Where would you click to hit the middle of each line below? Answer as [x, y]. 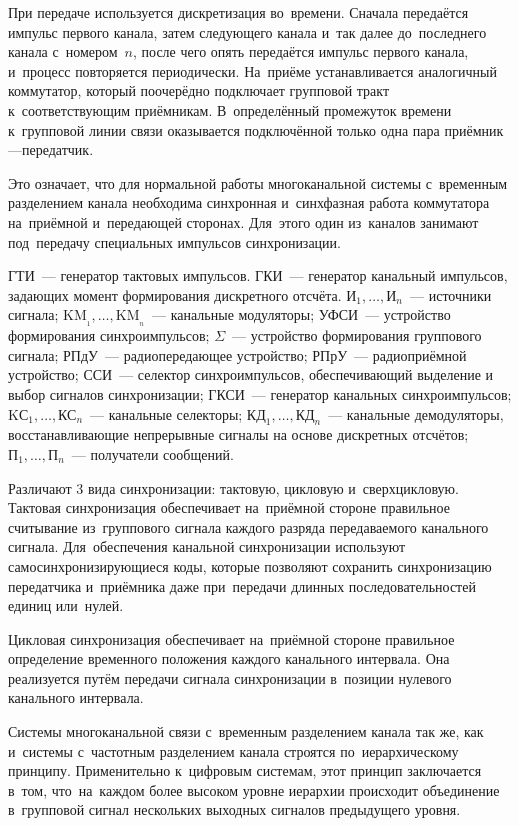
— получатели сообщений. [152, 453]
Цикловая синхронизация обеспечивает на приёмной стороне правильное [231, 638]
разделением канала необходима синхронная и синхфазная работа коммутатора [249, 202]
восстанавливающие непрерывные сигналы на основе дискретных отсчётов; [238, 434]
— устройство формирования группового [357, 335]
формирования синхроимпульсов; [109, 335]
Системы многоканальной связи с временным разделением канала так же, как [246, 731]
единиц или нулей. [66, 605]
